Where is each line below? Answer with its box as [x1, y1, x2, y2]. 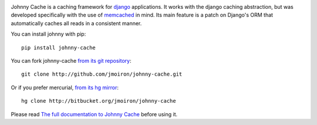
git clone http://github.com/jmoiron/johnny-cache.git [21, 71, 183, 77]
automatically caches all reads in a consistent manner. [11, 19, 142, 26]
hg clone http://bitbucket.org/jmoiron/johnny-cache [21, 97, 176, 104]
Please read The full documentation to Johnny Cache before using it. [11, 110, 178, 117]
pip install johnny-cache [21, 44, 96, 51]
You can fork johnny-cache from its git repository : [11, 57, 131, 64]
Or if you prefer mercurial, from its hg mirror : [11, 84, 119, 91]
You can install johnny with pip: [11, 31, 86, 38]
